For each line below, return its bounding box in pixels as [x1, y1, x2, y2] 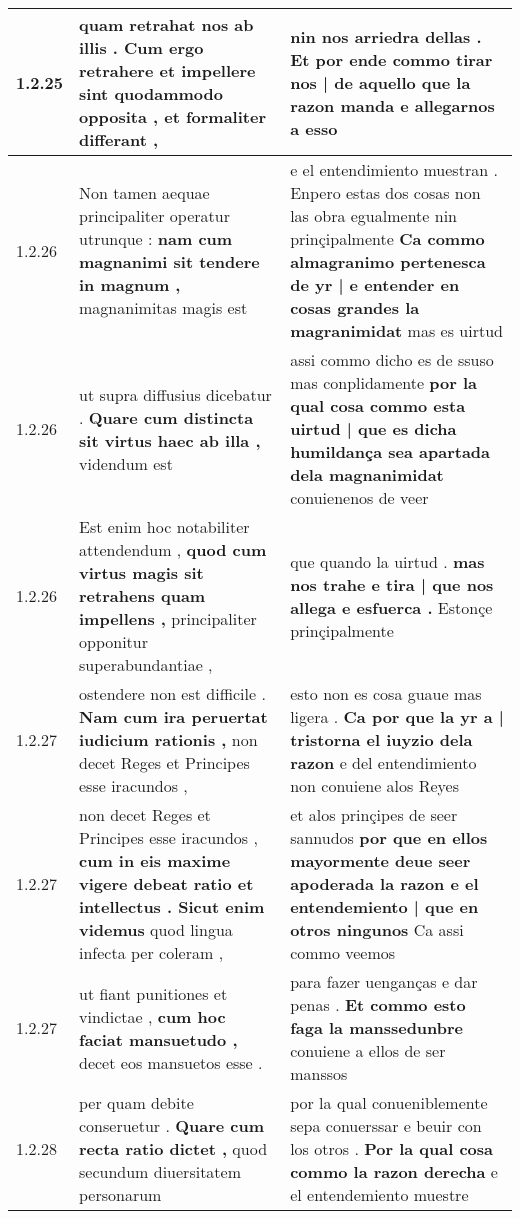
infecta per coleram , [79, 941, 224, 964]
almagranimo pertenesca [290, 250, 486, 273]
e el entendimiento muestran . [290, 158, 498, 181]
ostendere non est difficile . [79, 682, 266, 705]
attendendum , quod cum [79, 538, 267, 561]
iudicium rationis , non [79, 728, 258, 751]
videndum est [79, 451, 173, 475]
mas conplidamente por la [290, 371, 478, 394]
